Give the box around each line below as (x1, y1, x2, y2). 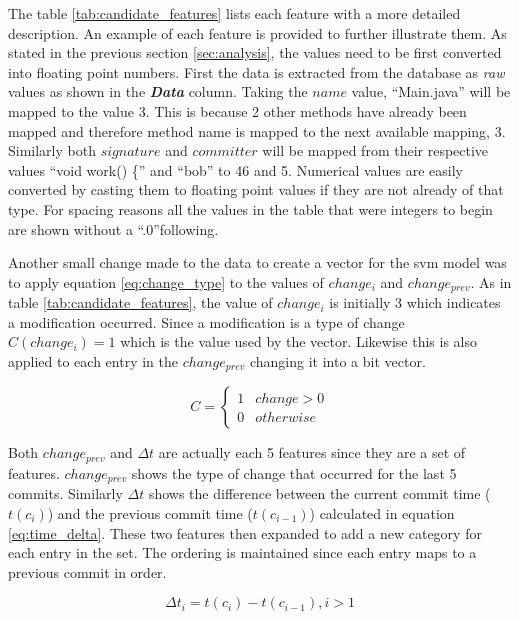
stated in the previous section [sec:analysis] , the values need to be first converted (8, 42, 502, 63)
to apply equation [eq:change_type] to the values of (8, 271, 324, 292)
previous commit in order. (8, 561, 167, 582)
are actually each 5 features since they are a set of (158, 442, 466, 463)
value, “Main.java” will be (351, 81, 511, 102)
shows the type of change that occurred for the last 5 (131, 462, 457, 483)
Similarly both (8, 140, 96, 161)
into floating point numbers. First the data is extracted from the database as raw (8, 61, 505, 82)
